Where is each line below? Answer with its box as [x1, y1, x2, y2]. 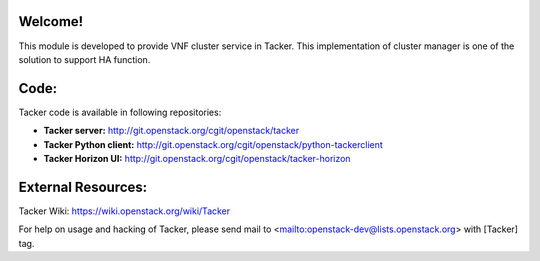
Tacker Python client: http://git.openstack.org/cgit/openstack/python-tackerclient [43, 138, 384, 150]
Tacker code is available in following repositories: [18, 106, 222, 118]
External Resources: [18, 178, 148, 195]
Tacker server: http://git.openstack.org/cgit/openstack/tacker [43, 125, 300, 137]
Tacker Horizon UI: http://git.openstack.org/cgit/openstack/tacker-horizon [43, 152, 351, 164]
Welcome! [18, 13, 84, 30]
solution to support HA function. [18, 53, 151, 65]
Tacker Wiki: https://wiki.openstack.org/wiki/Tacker [18, 205, 231, 217]
